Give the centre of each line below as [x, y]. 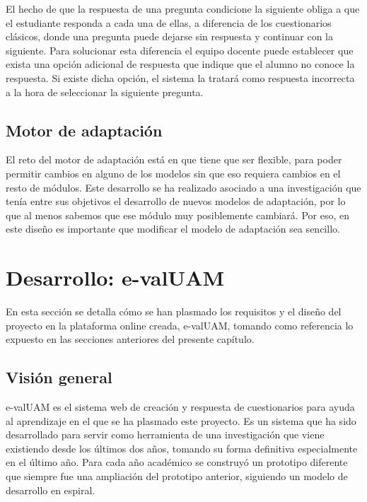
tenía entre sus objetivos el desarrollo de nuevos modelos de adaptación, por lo [176, 201]
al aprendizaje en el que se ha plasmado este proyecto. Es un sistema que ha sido [181, 420]
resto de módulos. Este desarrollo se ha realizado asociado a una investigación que [183, 187]
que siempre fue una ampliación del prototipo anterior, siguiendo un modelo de [177, 476]
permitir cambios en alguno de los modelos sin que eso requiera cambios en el [173, 173]
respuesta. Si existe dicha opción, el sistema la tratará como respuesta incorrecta [180, 77]
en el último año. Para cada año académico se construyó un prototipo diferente [177, 462]
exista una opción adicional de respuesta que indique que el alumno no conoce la [180, 64]
